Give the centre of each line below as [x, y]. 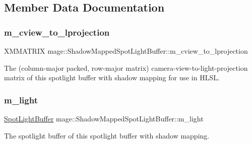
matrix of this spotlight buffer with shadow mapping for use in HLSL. [112, 78]
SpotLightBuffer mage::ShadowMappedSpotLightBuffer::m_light [104, 118]
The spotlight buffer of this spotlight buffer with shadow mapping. [107, 135]
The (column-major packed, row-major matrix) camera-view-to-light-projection [126, 67]
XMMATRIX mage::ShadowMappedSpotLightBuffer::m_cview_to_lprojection [126, 51]
